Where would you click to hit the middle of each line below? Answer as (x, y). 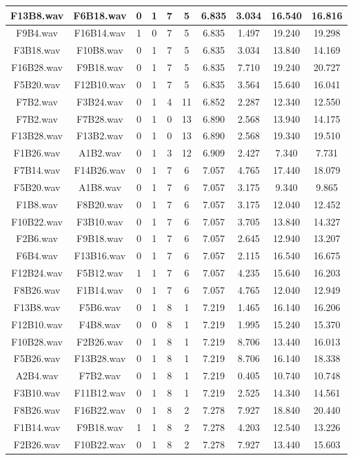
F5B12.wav (100, 273)
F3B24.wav (100, 101)
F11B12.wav (100, 393)
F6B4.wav (37, 256)
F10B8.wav (100, 50)
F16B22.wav (100, 409)
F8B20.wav (100, 204)
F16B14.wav (100, 33)
